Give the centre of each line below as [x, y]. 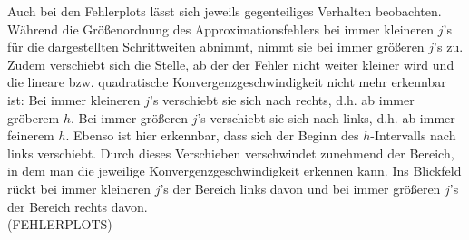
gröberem [34, 117]
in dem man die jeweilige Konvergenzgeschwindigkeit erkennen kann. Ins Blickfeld [234, 171]
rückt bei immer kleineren [79, 188]
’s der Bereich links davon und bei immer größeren [300, 188]
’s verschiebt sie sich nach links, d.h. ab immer [326, 117]
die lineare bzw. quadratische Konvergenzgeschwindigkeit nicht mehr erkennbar [227, 82]
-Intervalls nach [413, 135]
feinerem [31, 135]
